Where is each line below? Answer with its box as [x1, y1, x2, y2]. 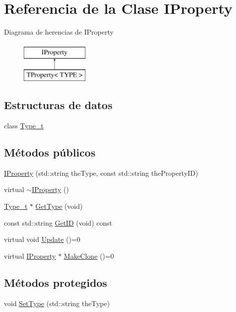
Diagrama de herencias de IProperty [4, 27, 114, 37]
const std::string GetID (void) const [4, 217, 113, 228]
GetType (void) [35, 201, 83, 211]
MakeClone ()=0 [64, 250, 114, 261]
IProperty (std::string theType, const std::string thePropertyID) [4, 167, 198, 178]
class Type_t [4, 120, 44, 131]
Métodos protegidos [4, 274, 107, 290]
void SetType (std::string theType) [4, 298, 110, 308]
